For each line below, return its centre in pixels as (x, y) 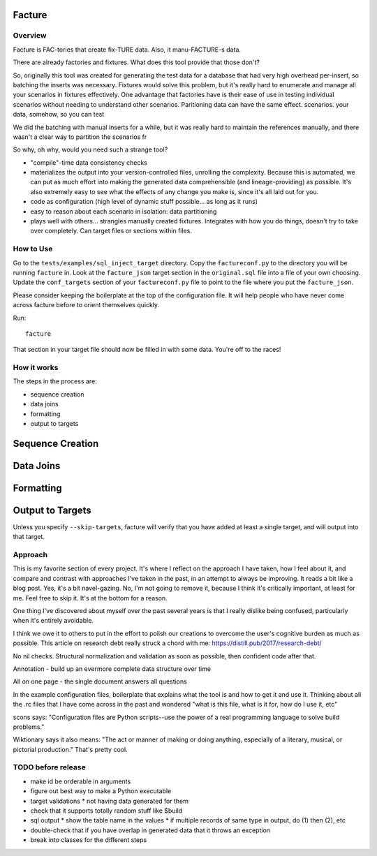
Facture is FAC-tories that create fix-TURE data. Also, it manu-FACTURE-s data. (127, 50)
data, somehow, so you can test (59, 115)
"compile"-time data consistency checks (89, 162)
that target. (29, 537)
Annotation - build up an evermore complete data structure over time (112, 669)
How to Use (33, 249)
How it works (36, 368)
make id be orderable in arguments (81, 781)
